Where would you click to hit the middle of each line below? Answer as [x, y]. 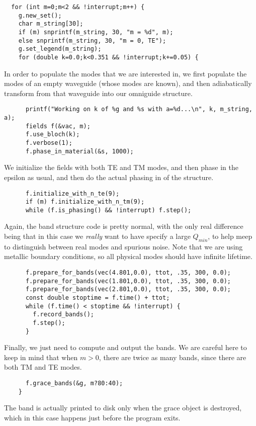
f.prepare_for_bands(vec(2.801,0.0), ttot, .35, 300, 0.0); [128, 289]
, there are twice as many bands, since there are [173, 357]
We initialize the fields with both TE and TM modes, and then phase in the [121, 167]
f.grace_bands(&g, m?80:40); [74, 384]
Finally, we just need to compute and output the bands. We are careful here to [125, 347]
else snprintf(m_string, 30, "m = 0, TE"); [92, 40]
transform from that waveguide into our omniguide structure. [98, 93]
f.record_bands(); [63, 315]
